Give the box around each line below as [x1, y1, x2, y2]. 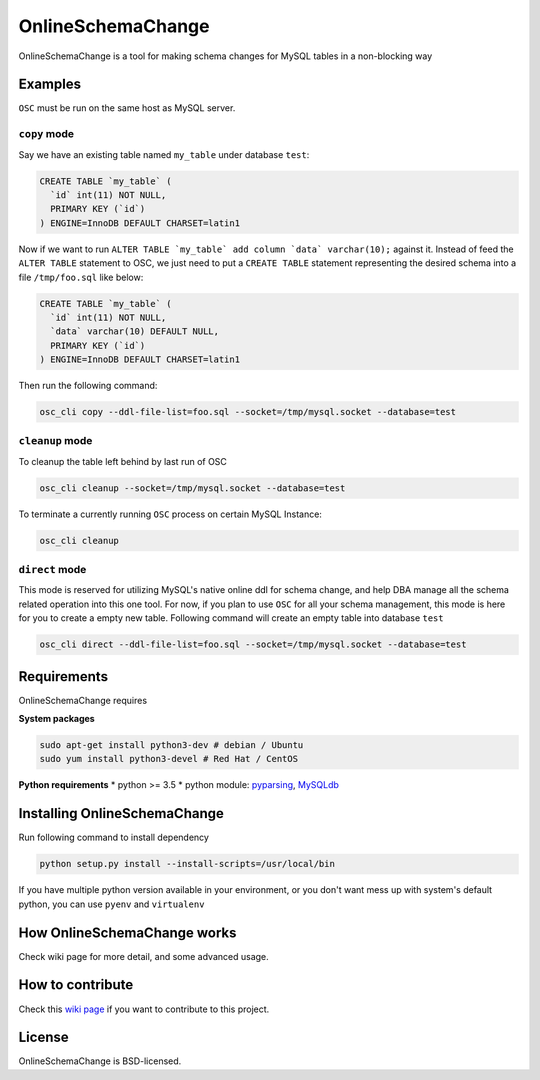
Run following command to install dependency [18, 831, 210, 844]
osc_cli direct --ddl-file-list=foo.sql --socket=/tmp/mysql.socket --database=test [39, 639, 467, 650]
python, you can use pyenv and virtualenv [18, 898, 205, 910]
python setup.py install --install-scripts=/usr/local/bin [39, 858, 335, 870]
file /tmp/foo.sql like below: [18, 271, 144, 283]
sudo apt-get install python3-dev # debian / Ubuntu [39, 740, 304, 751]
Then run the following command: [18, 380, 158, 392]
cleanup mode [18, 434, 93, 448]
